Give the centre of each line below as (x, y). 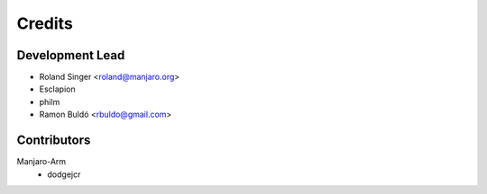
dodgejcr (64, 174)
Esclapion (57, 89)
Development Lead (71, 55)
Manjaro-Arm (41, 162)
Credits (45, 23)
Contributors (54, 141)
